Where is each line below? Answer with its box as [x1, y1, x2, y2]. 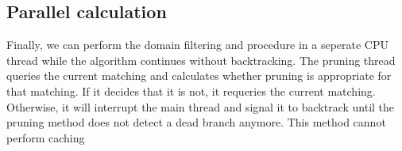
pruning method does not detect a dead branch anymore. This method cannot [6, 114, 386, 130]
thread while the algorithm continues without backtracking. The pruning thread [6, 51, 396, 68]
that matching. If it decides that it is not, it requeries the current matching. [6, 82, 376, 99]
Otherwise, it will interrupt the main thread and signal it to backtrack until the [6, 98, 395, 115]
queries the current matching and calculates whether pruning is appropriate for [6, 67, 392, 84]
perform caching [6, 129, 85, 145]
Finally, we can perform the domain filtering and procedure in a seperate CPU [6, 36, 389, 53]
